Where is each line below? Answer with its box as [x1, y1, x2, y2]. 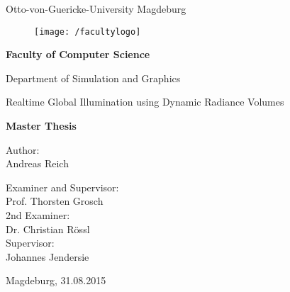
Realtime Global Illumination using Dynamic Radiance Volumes [6, 94, 284, 109]
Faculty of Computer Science [6, 47, 150, 62]
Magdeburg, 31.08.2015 [6, 273, 106, 288]
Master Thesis [6, 118, 77, 133]
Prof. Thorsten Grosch [6, 193, 104, 208]
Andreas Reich [6, 156, 69, 171]
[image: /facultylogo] [34, 26, 141, 37]
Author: [6, 142, 40, 157]
